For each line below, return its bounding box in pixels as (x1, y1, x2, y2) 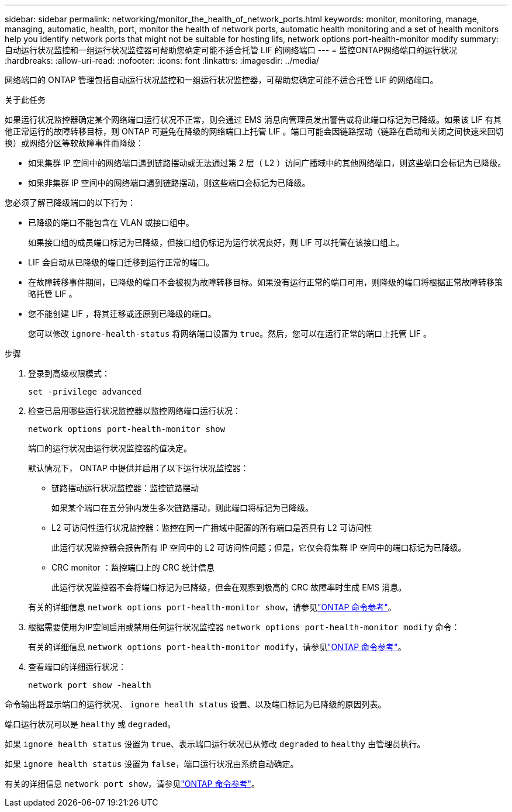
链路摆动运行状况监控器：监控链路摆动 (51, 483, 199, 493)
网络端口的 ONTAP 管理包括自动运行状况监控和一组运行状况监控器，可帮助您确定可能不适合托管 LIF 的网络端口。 (5, 75, 438, 85)
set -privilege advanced (28, 387, 141, 396)
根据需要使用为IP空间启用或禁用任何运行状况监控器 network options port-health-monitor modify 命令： (28, 622, 460, 632)
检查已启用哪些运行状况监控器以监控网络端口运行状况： (28, 406, 241, 416)
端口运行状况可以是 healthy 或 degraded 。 (5, 719, 176, 729)
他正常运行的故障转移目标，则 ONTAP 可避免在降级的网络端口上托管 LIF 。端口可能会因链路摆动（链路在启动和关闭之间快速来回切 (5, 126, 504, 136)
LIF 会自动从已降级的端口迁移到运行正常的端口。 (28, 257, 214, 267)
